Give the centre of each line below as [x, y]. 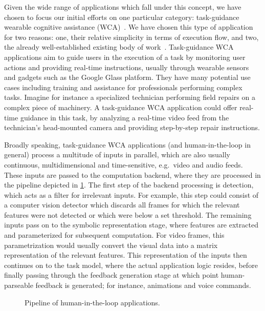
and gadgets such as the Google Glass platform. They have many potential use [127, 77]
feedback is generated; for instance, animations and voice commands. [143, 285]
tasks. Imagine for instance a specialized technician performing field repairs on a [130, 97]
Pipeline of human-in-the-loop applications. [92, 302]
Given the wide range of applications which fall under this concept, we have [123, 7]
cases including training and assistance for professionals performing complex [123, 87]
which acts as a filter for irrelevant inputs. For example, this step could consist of [131, 194]
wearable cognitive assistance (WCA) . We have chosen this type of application [129, 27]
